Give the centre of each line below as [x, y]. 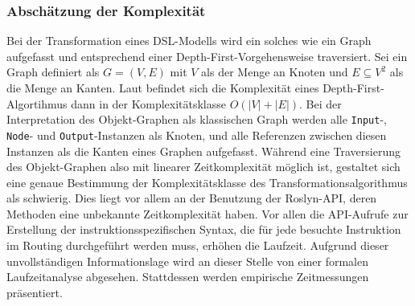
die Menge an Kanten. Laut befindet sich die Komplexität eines [163, 88]
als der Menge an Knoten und [275, 72]
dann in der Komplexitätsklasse [149, 103]
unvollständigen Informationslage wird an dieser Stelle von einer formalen [188, 261]
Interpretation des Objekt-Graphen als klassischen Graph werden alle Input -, [197, 119]
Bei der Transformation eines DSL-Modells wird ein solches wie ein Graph [189, 41]
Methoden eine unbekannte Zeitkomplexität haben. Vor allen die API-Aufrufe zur [207, 213]
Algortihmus [37, 103]
